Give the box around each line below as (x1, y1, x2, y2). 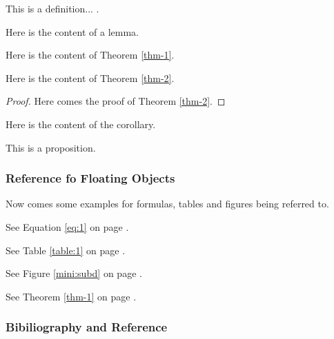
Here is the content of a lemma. (6, 24, 139, 39)
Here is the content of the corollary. (6, 116, 156, 131)
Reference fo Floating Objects (6, 169, 175, 187)
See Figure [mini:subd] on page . (6, 266, 142, 280)
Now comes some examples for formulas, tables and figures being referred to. (6, 196, 329, 211)
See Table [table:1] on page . (6, 243, 126, 257)
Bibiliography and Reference (6, 318, 168, 336)
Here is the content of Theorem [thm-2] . (6, 70, 175, 85)
